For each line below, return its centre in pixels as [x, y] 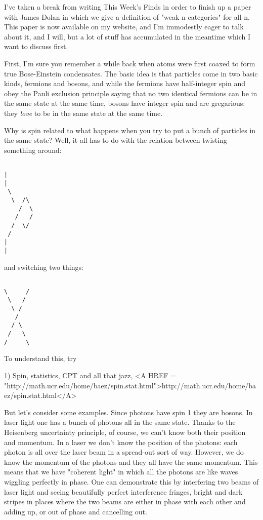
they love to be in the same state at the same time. [83, 113]
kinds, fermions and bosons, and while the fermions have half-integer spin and [125, 83]
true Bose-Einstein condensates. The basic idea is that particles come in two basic [131, 73]
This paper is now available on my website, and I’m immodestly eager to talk [124, 27]
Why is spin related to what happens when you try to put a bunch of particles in [130, 130]
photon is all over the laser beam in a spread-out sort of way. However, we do [124, 452]
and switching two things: [44, 267]
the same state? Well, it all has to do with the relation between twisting [116, 140]
